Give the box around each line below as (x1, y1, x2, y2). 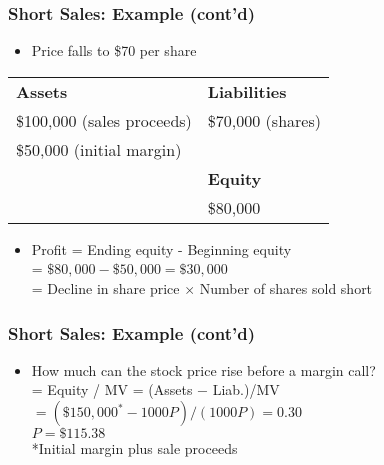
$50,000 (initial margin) (16, 137, 182, 161)
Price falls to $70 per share (31, 40, 197, 61)
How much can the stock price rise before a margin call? (31, 359, 376, 380)
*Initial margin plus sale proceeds (31, 438, 238, 458)
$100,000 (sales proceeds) (16, 108, 192, 132)
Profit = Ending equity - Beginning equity (31, 238, 292, 259)
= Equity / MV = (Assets (31, 379, 193, 400)
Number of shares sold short (199, 278, 373, 298)
